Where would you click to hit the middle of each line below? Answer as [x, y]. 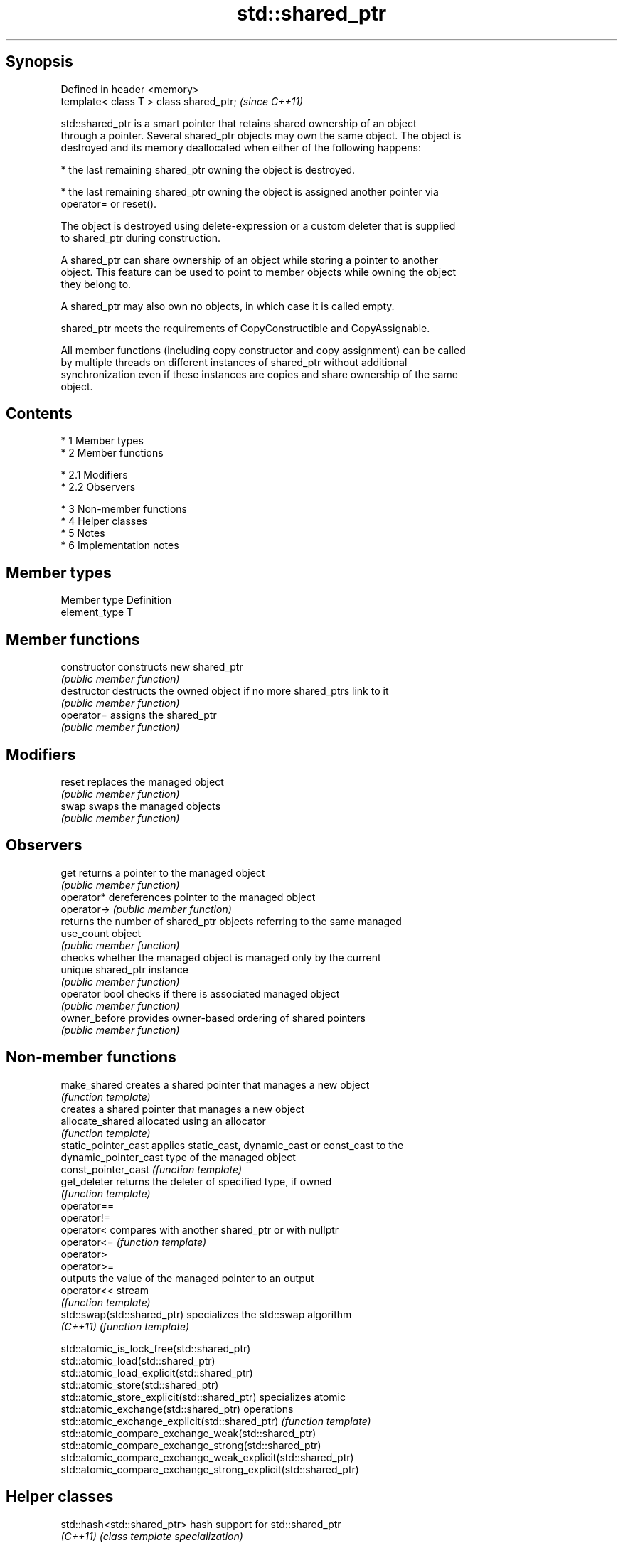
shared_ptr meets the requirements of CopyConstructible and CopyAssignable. [245, 328]
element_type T [97, 612]
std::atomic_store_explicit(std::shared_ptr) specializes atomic [203, 1397]
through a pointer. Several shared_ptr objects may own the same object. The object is [261, 135]
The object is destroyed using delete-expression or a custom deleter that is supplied [258, 225]
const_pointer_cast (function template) [151, 1169]
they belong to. [96, 284]
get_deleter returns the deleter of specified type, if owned [196, 1181]
